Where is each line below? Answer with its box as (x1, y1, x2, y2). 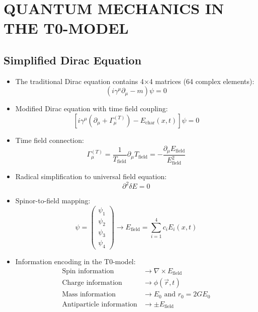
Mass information (62, 291, 116, 298)
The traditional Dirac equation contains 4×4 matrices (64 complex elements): (15, 75, 254, 86)
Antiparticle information (62, 300, 137, 308)
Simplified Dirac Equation (4, 52, 142, 67)
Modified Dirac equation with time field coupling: (15, 103, 168, 114)
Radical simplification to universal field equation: (15, 171, 167, 182)
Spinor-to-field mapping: (15, 195, 91, 206)
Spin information (62, 267, 114, 275)
